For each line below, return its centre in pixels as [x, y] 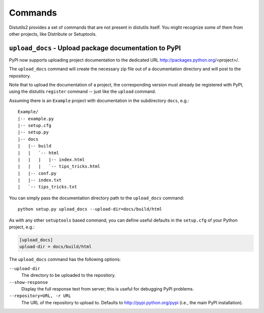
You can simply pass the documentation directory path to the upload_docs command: [97, 198]
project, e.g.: [22, 227]
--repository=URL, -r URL [40, 296]
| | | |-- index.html [51, 159]
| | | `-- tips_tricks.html [59, 167]
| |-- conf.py [37, 173]
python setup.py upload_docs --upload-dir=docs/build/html [90, 209]
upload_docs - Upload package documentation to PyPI [95, 48]
